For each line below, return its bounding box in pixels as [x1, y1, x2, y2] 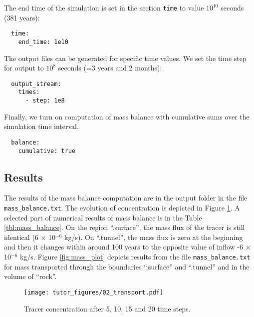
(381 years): [4, 12, 40, 22]
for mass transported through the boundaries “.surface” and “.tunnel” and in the [4, 261, 250, 271]
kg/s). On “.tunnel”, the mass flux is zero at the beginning [64, 231, 243, 242]
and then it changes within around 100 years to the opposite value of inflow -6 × [4, 241, 251, 252]
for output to [4, 62, 44, 73]
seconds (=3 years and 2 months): [58, 62, 162, 73]
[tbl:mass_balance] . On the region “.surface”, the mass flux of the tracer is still [4, 222, 245, 232]
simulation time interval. [4, 121, 79, 131]
